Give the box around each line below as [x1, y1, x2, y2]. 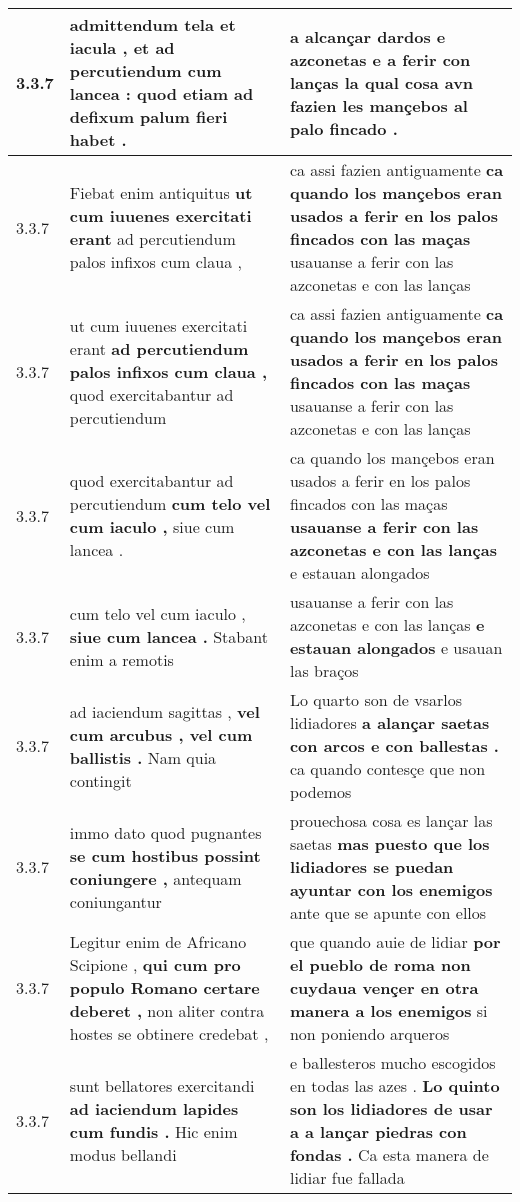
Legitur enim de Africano [69, 930, 247, 953]
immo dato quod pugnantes [69, 820, 262, 844]
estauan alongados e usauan [289, 636, 503, 659]
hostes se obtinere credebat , [69, 1022, 269, 1045]
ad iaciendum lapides [69, 1097, 239, 1120]
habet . [69, 128, 127, 151]
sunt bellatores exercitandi [69, 1074, 255, 1097]
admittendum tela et [69, 13, 236, 36]
